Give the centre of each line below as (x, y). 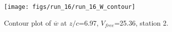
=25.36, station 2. (141, 22)
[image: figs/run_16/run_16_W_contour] (70, 7)
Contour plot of (28, 22)
